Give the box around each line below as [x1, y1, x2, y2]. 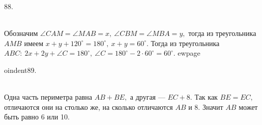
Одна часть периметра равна [4, 92, 93, 102]
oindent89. [4, 64, 37, 75]
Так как [194, 92, 218, 102]
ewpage [178, 48, 200, 58]
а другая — [130, 92, 165, 102]
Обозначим [4, 28, 38, 38]
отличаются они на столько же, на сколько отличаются [4, 101, 173, 112]
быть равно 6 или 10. [4, 111, 70, 122]
